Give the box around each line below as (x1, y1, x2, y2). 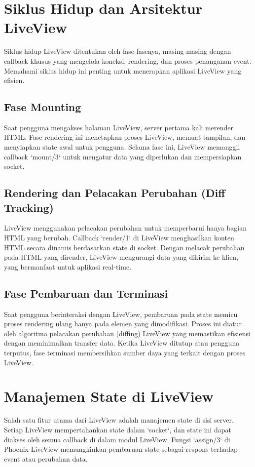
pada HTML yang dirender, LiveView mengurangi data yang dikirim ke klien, (4, 252, 239, 262)
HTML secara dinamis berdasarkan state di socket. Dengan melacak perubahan (4, 242, 245, 252)
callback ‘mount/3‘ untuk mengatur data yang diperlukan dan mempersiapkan (4, 151, 242, 161)
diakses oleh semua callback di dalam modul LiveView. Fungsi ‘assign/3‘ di (4, 434, 230, 444)
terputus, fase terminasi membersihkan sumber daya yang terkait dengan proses (4, 348, 246, 357)
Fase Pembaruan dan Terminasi (4, 285, 168, 301)
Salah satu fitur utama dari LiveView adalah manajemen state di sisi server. (4, 415, 234, 425)
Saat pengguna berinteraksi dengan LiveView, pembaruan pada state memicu (4, 309, 238, 319)
